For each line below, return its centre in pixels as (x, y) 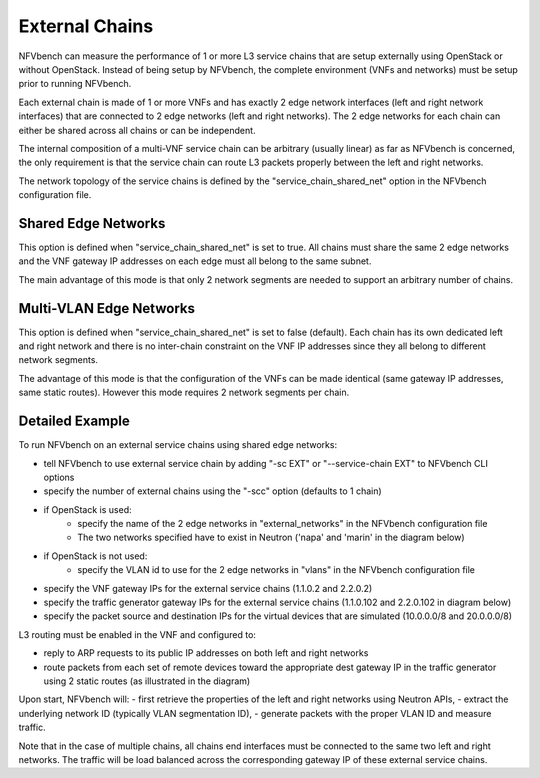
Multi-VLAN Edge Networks (106, 308)
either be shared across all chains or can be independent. (137, 130)
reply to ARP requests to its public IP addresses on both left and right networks (206, 653)
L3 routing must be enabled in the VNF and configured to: (137, 634)
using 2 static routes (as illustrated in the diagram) (147, 681)
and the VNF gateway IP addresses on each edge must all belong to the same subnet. (195, 261)
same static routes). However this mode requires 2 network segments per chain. (184, 392)
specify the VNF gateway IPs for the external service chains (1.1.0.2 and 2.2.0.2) (208, 588)
